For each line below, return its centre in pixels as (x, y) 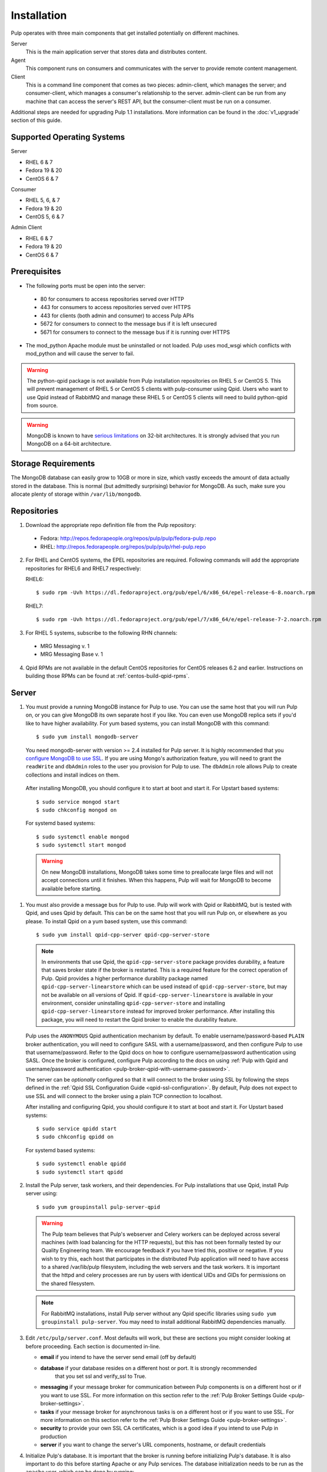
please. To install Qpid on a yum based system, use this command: (106, 921)
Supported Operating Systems (68, 137)
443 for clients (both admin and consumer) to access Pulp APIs (117, 316)
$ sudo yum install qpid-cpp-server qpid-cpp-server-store (123, 935)
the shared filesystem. (68, 1283)
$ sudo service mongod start (78, 802)
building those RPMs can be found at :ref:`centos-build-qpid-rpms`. (108, 676)
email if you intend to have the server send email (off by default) (118, 1357)
